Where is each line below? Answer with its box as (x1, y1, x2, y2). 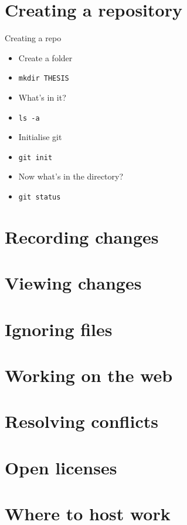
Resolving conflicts (5, 409, 158, 433)
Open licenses (5, 455, 117, 479)
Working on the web (5, 363, 173, 387)
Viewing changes (5, 271, 142, 295)
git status (18, 193, 61, 202)
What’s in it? (18, 91, 66, 103)
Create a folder (18, 51, 73, 64)
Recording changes (5, 224, 159, 248)
